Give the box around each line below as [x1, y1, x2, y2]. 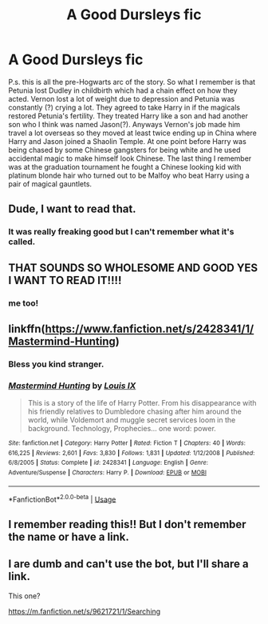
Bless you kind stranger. [8, 358, 104, 370]
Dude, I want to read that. [8, 202, 137, 216]
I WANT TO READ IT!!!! [8, 274, 122, 287]
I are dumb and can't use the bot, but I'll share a [8, 558, 249, 571]
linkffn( [8, 322, 45, 335]
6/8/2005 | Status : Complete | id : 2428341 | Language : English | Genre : [8, 458, 209, 467]
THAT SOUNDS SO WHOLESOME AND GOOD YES [8, 261, 258, 274]
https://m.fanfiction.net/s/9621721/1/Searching [8, 606, 161, 616]
